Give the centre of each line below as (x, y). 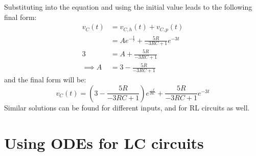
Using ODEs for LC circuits (104, 142)
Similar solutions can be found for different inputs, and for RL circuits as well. (127, 107)
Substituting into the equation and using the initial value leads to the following (128, 7)
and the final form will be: (45, 80)
